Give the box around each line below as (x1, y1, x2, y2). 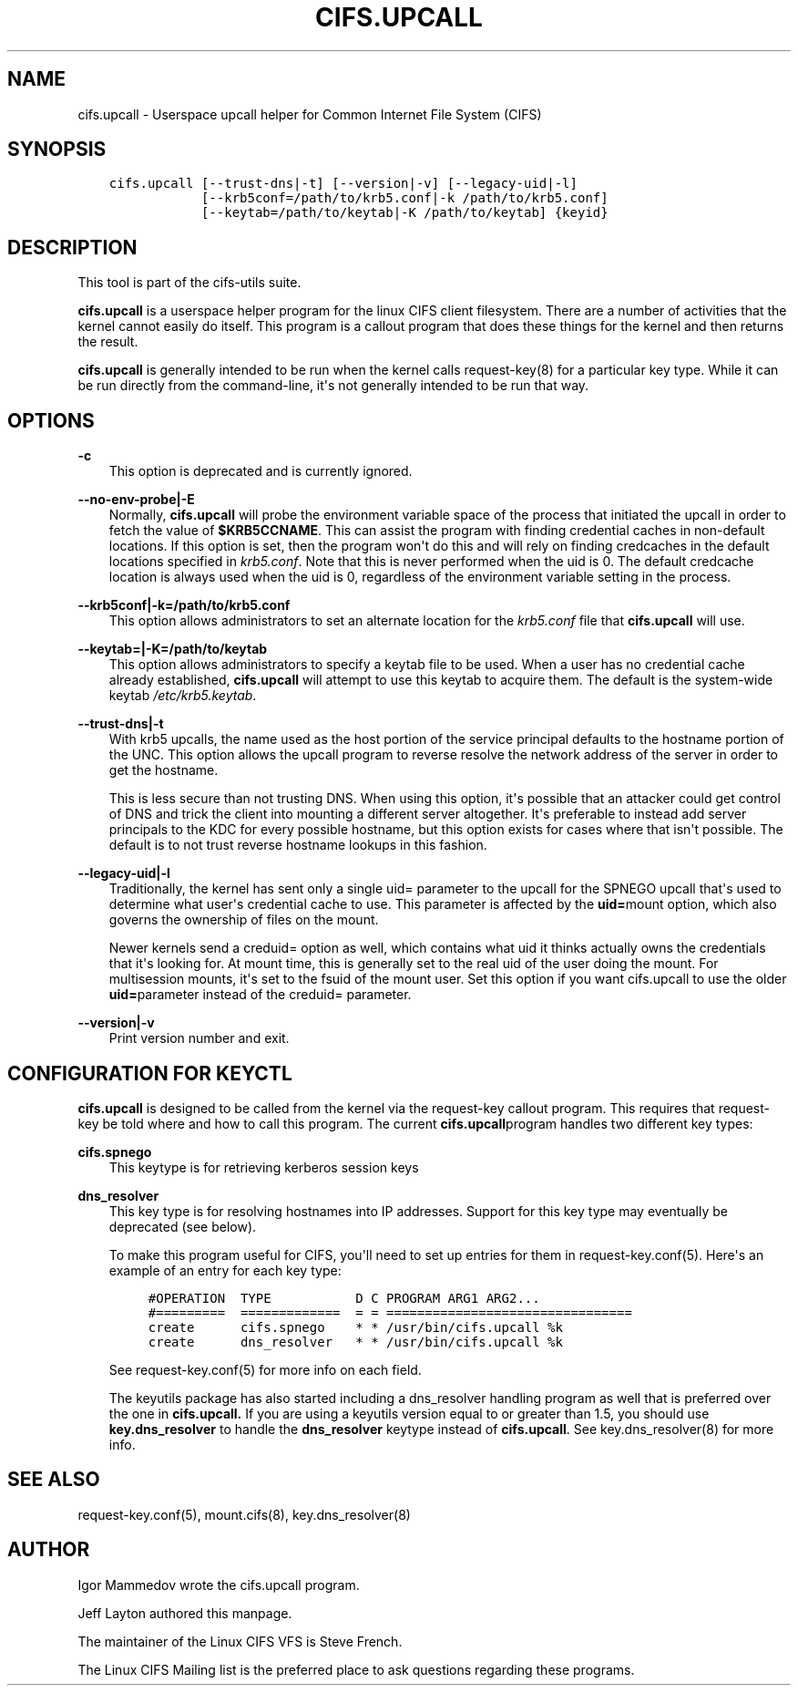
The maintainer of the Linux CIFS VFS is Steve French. (77, 1633, 403, 1649)
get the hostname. (108, 762, 219, 779)
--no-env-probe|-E (77, 491, 195, 508)
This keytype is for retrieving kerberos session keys (108, 1159, 419, 1175)
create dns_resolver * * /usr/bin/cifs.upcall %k (148, 1334, 563, 1349)
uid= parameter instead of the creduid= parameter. (108, 986, 412, 1003)
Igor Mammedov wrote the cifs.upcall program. (77, 1576, 360, 1593)
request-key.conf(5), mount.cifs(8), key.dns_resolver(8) (77, 1506, 411, 1523)
